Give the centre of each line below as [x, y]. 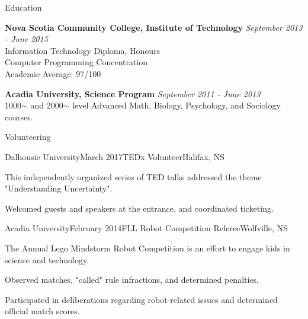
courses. [19, 117]
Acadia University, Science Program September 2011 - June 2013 [133, 93]
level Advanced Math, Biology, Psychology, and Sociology [177, 105]
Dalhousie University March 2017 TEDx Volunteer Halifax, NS [115, 156]
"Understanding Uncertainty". [59, 188]
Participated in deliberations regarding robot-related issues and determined [141, 299]
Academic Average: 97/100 [53, 73]
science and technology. [47, 259]
